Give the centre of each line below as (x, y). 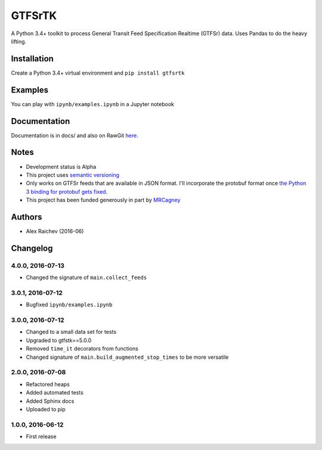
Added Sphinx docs (50, 401)
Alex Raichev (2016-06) (55, 231)
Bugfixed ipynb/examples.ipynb (69, 305)
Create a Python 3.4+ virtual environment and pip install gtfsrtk (98, 73)
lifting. (19, 41)
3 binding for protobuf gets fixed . (66, 191)
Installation (32, 59)
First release (41, 437)
